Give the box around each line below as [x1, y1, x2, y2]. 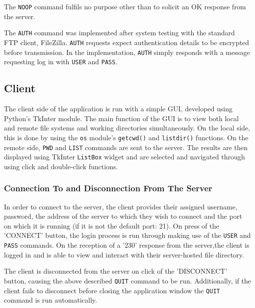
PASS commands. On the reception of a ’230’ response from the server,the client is [4, 240, 250, 250]
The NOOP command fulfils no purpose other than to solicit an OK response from [4, 1, 246, 11]
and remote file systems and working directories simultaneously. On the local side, [4, 123, 250, 133]
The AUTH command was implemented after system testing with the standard [4, 27, 235, 38]
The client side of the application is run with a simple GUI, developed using [4, 103, 232, 114]
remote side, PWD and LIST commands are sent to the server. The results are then [4, 142, 248, 152]
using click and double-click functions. [4, 161, 118, 171]
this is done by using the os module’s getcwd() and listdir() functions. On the [4, 132, 249, 142]
